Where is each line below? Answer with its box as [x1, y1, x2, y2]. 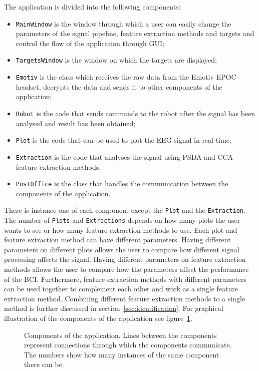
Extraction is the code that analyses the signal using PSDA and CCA [16, 151, 233, 162]
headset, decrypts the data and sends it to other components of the [16, 81, 222, 92]
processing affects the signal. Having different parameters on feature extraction [4, 254, 246, 264]
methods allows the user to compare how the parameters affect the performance [4, 264, 249, 274]
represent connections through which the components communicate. [24, 339, 232, 350]
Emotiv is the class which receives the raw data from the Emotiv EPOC [16, 72, 236, 82]
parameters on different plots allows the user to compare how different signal [4, 244, 239, 254]
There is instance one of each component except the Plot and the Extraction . [4, 205, 245, 215]
